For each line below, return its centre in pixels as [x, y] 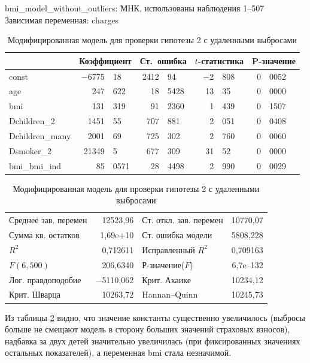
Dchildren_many [40, 136]
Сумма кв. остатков [44, 235]
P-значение [273, 60]
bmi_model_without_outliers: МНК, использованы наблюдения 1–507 [135, 8]
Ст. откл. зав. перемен [183, 220]
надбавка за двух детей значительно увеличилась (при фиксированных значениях [153, 340]
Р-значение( [163, 264]
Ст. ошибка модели [177, 235]
